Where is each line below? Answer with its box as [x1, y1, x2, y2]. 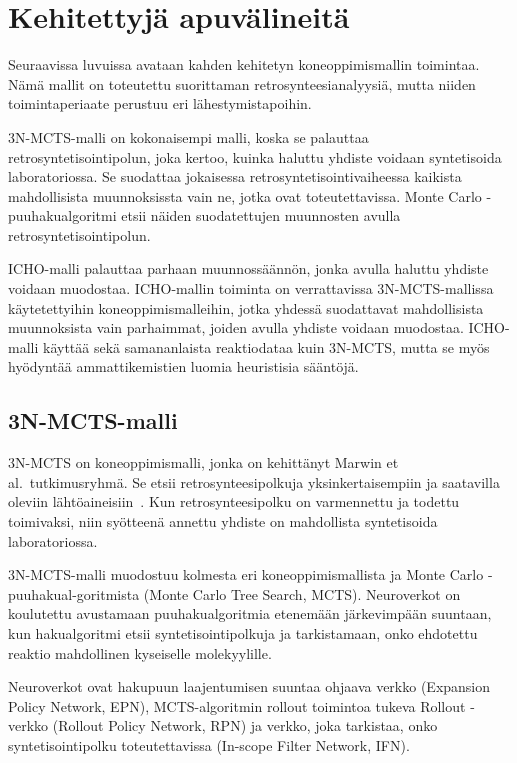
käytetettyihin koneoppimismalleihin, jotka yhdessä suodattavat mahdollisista [8, 297, 484, 318]
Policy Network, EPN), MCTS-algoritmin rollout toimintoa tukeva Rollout [8, 695, 466, 716]
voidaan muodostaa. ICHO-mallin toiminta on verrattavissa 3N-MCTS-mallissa [8, 278, 494, 299]
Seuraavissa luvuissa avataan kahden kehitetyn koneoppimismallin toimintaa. [8, 54, 480, 75]
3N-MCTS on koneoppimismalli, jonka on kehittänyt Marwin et [8, 452, 399, 473]
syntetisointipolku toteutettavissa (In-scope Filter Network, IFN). [8, 734, 410, 755]
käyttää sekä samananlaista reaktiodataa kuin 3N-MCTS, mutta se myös [42, 336, 490, 357]
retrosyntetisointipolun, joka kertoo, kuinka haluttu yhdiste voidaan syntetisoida [8, 146, 502, 167]
